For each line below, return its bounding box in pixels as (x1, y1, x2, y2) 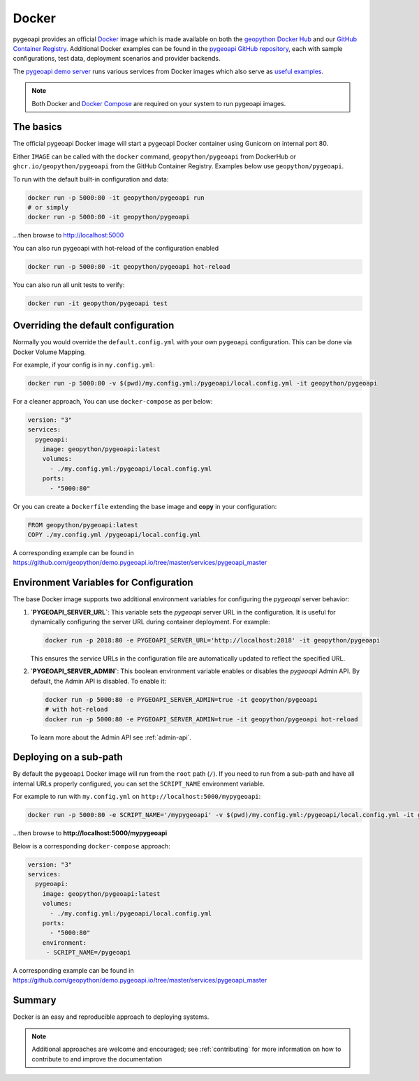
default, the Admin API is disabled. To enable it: (30, 677, 167, 685)
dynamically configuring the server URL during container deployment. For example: (30, 618, 270, 626)
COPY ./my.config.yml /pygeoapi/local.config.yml (27, 531, 201, 538)
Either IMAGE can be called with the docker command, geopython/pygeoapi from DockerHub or (13, 152, 297, 161)
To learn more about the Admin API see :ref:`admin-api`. (30, 733, 192, 742)
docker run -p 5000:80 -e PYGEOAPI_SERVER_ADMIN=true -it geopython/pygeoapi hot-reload (45, 715, 359, 723)
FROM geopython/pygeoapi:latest (27, 521, 139, 529)
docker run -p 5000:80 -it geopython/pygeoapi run (27, 193, 205, 202)
